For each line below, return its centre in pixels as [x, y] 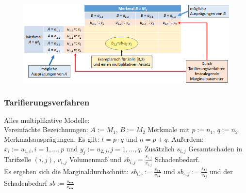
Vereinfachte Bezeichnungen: [46, 129]
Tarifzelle [18, 159]
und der [221, 171]
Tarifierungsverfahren [47, 102]
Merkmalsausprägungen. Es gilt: [52, 139]
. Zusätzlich [157, 148]
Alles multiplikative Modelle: [47, 120]
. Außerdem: [185, 139]
